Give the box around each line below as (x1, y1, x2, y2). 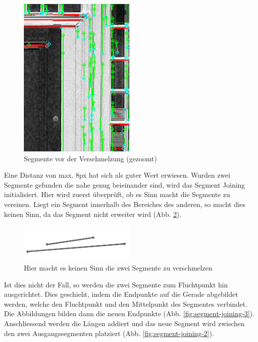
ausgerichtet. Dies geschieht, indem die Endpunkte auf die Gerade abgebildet (4, 289, 238, 299)
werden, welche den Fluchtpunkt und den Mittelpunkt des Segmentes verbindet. (4, 298, 248, 309)
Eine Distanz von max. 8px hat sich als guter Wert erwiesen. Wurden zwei (4, 170, 231, 180)
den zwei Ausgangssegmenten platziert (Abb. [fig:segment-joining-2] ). (4, 328, 214, 338)
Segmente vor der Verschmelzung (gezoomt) (24, 153, 157, 163)
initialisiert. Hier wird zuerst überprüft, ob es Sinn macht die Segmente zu (4, 189, 230, 200)
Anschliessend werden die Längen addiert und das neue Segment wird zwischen (4, 318, 245, 328)
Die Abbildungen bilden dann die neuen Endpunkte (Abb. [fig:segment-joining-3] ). (4, 308, 255, 319)
